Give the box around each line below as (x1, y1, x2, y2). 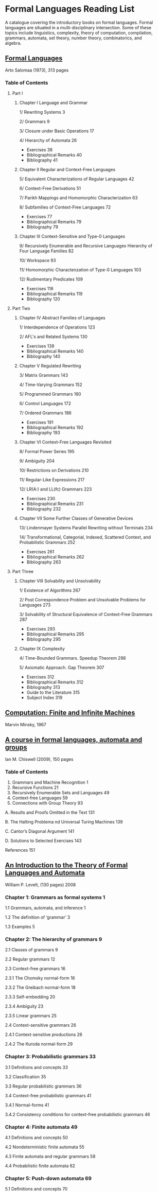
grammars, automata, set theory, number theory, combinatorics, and (5, 35, 142, 41)
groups (5, 743, 28, 752)
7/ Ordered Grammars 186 (19, 410, 72, 416)
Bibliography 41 (26, 157, 58, 163)
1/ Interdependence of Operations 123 (19, 324, 95, 330)
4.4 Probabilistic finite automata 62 (5, 1163, 75, 1169)
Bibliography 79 (26, 224, 58, 230)
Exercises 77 (26, 214, 53, 220)
